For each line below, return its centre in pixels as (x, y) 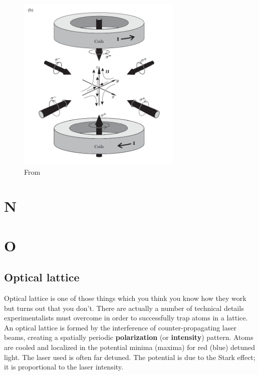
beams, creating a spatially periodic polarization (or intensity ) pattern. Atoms (129, 337)
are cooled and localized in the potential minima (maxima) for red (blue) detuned (130, 347)
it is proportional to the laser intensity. (64, 367)
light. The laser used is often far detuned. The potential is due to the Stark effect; (130, 357)
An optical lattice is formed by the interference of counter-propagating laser (120, 327)
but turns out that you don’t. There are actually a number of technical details (124, 308)
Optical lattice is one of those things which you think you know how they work (125, 298)
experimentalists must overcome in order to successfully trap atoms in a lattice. (126, 318)
